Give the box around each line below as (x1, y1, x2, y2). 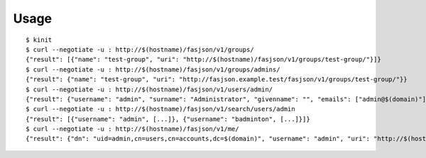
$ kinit (26, 35, 53, 44)
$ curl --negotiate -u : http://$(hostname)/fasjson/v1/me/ (26, 125, 239, 133)
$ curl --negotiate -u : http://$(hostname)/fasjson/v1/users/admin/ (26, 85, 273, 94)
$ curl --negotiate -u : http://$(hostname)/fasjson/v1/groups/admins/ (26, 65, 280, 74)
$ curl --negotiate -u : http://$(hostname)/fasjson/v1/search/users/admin (26, 105, 295, 113)
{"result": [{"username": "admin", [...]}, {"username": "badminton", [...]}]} (26, 115, 310, 123)
